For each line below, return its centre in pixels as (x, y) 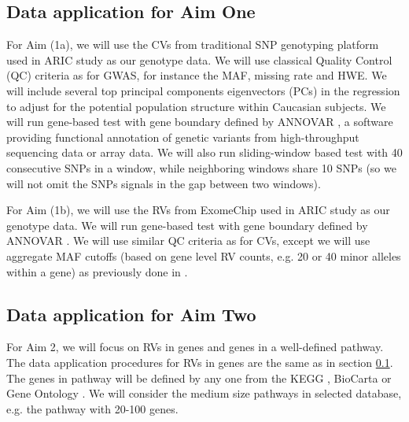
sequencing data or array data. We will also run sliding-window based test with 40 (204, 152)
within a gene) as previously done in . (97, 271)
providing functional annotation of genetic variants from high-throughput (183, 137)
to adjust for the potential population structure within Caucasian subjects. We (196, 106)
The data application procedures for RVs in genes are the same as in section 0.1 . (200, 362)
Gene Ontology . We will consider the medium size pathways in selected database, (204, 393)
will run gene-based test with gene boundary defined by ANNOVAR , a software (200, 122)
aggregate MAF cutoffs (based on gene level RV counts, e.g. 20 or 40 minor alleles (204, 255)
